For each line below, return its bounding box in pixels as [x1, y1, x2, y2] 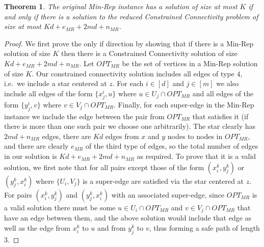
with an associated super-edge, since [111, 189, 225, 200]
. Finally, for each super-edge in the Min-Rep [114, 99, 254, 109]
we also [216, 78, 239, 89]
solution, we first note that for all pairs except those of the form [4, 161, 204, 172]
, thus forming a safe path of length [149, 222, 260, 233]
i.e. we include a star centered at [4, 78, 107, 89]
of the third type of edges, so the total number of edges [86, 141, 258, 151]
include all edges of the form [4, 88, 93, 98]
